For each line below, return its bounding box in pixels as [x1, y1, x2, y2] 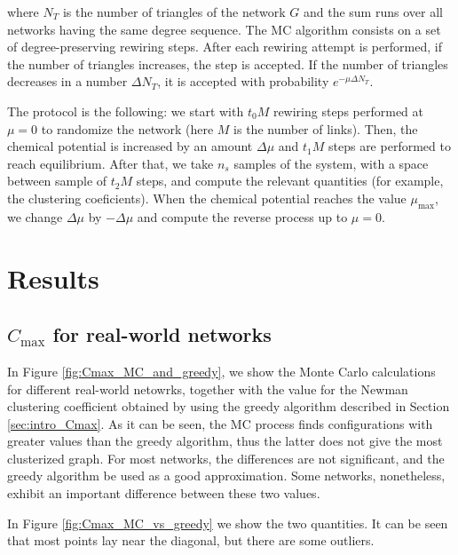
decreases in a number [7, 72, 128, 91]
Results [7, 259, 99, 296]
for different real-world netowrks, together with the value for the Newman [7, 379, 408, 398]
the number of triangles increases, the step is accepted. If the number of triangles [7, 54, 448, 73]
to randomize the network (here [41, 119, 214, 138]
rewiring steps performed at [272, 101, 423, 120]
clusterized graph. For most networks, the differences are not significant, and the [7, 448, 445, 467]
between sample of [7, 171, 107, 190]
